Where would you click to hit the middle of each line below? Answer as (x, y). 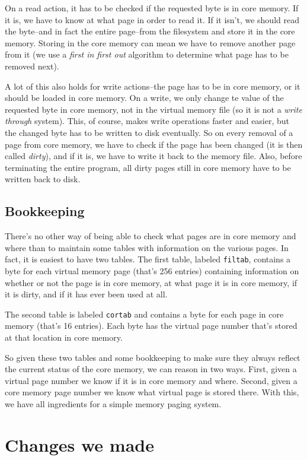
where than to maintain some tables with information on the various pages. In (147, 247)
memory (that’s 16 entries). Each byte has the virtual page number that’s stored (151, 326)
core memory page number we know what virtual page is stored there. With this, (152, 392)
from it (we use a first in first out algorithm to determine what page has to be (147, 54)
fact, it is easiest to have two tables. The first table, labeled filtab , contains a (148, 259)
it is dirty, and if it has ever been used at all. (86, 294)
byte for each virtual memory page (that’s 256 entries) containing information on (152, 270)
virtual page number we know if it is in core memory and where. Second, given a (151, 380)
